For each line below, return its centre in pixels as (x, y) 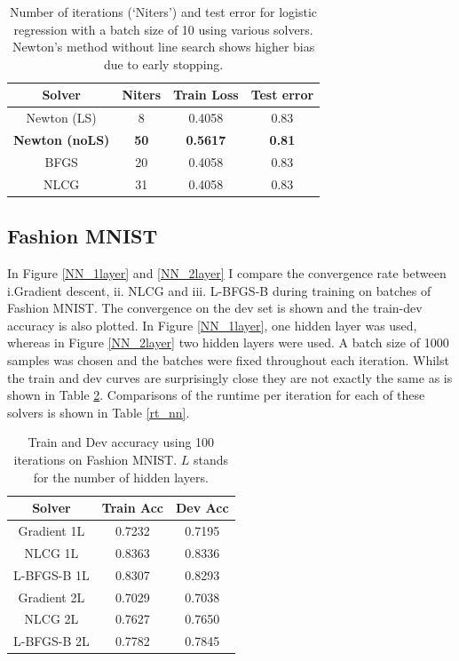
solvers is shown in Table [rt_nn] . (99, 412)
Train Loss (206, 95)
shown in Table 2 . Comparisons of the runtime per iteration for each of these (216, 395)
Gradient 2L (51, 597)
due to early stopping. (163, 64)
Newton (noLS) (62, 140)
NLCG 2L (51, 619)
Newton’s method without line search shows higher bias (163, 47)
